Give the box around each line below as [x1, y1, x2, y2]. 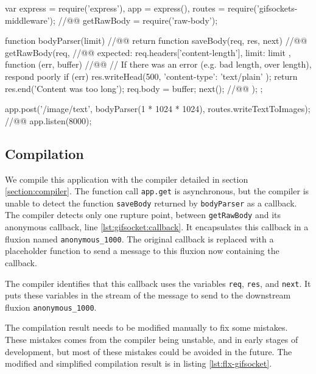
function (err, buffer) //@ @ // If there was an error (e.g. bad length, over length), [5, 58, 312, 71]
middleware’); [5, 13, 55, 26]
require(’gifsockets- [227, 2, 298, 14]
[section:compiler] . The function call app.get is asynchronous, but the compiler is [5, 185, 309, 197]
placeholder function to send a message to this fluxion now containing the [5, 244, 279, 257]
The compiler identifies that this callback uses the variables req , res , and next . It [5, 277, 311, 289]
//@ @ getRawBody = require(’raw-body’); [58, 13, 218, 26]
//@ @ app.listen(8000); [5, 114, 92, 127]
